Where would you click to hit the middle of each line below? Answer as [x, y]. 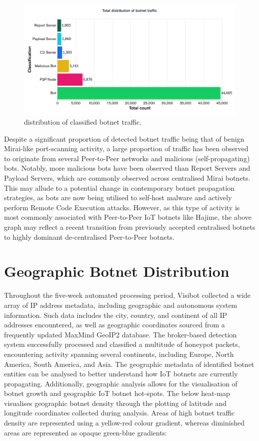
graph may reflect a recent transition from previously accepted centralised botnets [130, 227]
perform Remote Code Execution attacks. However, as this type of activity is [122, 207]
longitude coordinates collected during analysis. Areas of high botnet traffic [119, 413]
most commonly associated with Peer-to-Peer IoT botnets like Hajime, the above [128, 217]
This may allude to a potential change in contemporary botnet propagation [119, 187]
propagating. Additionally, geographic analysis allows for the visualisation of [121, 383]
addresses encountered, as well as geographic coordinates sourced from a [114, 325]
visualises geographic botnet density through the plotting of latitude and [115, 403]
